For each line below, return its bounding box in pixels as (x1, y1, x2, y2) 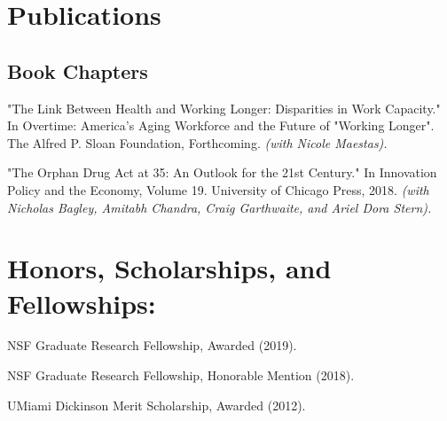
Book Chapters (7, 57, 148, 84)
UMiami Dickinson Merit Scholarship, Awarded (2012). (7, 395, 306, 414)
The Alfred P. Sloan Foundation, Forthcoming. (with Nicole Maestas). (7, 133, 388, 152)
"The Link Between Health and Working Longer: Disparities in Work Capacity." (7, 98, 441, 117)
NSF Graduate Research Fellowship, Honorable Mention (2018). (7, 366, 355, 385)
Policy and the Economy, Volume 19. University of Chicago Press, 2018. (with (7, 180, 429, 199)
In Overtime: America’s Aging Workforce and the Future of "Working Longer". (7, 116, 435, 135)
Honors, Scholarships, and (7, 250, 332, 286)
